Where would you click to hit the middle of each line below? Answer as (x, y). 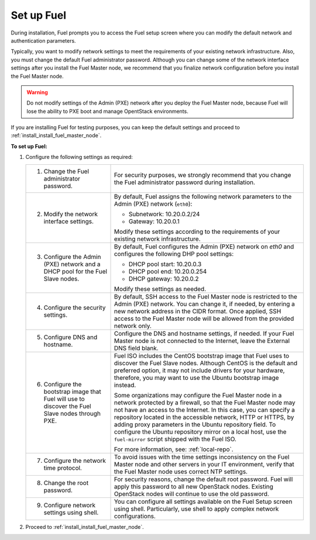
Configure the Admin (72, 257)
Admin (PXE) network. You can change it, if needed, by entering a (205, 304)
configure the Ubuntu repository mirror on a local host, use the (200, 431)
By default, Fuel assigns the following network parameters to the (203, 196)
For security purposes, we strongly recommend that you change (202, 175)
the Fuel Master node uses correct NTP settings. (181, 472)
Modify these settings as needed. (160, 289)
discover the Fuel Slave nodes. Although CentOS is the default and (206, 363)
